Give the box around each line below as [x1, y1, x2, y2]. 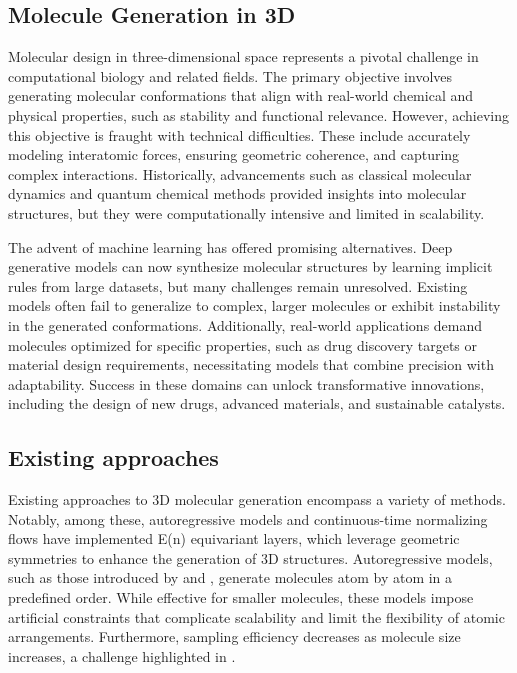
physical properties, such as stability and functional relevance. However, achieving [8, 104, 510, 125]
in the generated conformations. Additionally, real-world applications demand [8, 314, 483, 335]
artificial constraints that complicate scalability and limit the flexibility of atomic [8, 606, 505, 627]
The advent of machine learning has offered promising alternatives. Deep [8, 236, 453, 257]
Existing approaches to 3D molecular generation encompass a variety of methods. [8, 489, 506, 510]
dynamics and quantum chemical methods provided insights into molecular [8, 183, 467, 204]
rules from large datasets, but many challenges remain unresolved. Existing [8, 275, 468, 296]
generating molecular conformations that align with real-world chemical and [8, 85, 474, 106]
